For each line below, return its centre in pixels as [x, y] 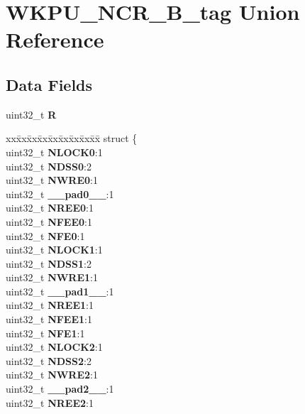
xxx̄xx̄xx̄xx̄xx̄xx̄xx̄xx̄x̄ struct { [72, 138]
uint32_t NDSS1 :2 [49, 263]
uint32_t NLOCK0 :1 [54, 152]
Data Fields [49, 84]
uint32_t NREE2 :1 [50, 402]
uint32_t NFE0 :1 [45, 235]
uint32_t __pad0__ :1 [60, 194]
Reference [55, 39]
